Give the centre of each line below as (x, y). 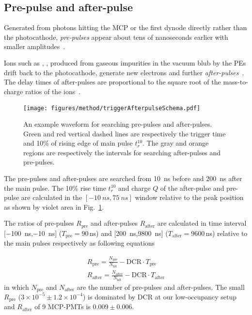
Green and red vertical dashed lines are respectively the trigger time (125, 133)
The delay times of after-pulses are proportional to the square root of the (112, 82)
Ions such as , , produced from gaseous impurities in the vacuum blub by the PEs (125, 62)
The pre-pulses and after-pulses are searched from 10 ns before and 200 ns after (123, 178)
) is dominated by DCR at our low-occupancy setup (160, 296)
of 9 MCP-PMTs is (63, 307)
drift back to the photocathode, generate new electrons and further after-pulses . (124, 72)
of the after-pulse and (192, 188)
